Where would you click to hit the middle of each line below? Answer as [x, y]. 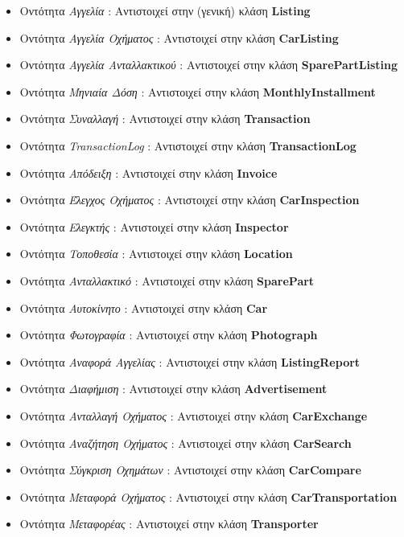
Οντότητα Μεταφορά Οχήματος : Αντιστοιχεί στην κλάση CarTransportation [208, 496]
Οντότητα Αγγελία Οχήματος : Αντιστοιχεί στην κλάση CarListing [179, 37]
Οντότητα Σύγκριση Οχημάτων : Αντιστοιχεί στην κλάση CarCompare [190, 470]
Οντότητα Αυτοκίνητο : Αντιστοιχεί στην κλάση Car [144, 307]
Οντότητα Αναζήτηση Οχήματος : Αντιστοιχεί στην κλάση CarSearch [186, 443]
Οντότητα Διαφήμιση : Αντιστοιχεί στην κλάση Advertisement [173, 389]
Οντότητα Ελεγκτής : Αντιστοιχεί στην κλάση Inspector [154, 226]
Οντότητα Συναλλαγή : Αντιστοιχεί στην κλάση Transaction [165, 119]
